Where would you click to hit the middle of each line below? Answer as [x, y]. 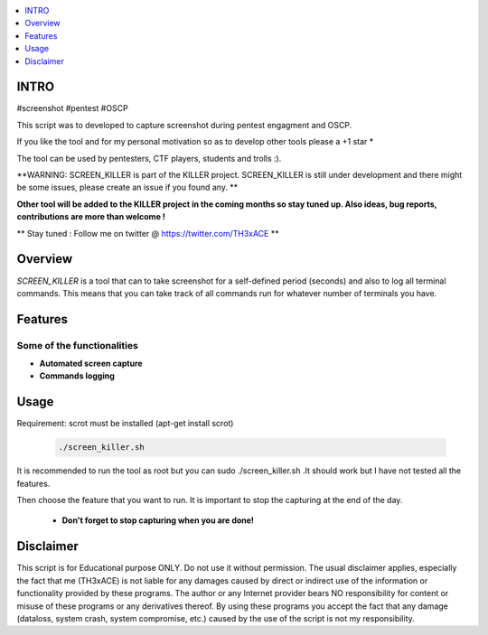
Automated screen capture [91, 364]
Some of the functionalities [78, 345]
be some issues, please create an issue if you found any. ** [127, 187]
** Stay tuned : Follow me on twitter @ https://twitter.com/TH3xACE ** [148, 233]
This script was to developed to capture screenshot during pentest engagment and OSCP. [184, 125]
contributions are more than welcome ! [91, 217]
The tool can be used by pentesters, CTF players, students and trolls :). [149, 158]
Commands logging [77, 376]
